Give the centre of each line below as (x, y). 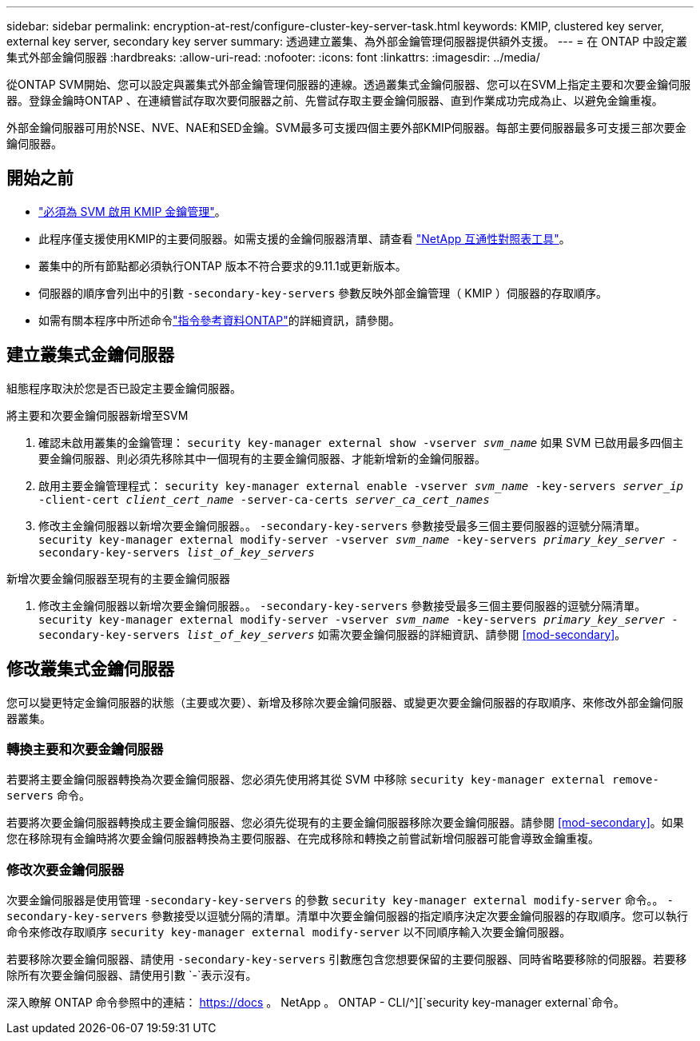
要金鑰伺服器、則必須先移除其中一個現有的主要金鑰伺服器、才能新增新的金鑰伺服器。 (262, 458)
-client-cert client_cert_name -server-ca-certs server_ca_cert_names (264, 499)
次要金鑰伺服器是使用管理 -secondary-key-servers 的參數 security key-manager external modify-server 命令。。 (335, 900)
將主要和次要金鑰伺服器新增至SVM (97, 415)
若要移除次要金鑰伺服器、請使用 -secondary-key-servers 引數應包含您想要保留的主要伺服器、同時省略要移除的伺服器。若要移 (347, 959)
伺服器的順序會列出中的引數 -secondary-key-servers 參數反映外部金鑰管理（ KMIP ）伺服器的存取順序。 (323, 293)
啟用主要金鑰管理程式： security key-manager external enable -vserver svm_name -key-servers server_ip (361, 485)
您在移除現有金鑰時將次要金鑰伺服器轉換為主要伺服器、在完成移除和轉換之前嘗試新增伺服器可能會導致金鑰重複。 (303, 839)
